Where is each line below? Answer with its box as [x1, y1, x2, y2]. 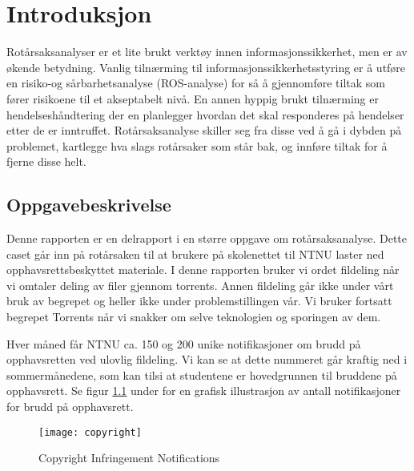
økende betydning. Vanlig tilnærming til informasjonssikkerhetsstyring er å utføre [6, 58, 406, 75]
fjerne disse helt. [6, 153, 86, 170]
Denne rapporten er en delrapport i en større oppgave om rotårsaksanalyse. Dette [6, 230, 407, 247]
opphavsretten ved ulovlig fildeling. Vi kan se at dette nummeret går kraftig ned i [6, 351, 408, 368]
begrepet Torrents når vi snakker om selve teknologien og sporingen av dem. [6, 308, 381, 325]
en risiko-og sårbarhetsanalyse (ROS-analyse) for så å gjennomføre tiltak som [6, 74, 386, 91]
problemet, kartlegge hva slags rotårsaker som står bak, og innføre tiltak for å [6, 137, 388, 154]
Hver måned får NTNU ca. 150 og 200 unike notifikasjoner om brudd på [6, 335, 361, 352]
